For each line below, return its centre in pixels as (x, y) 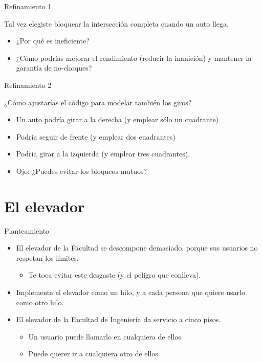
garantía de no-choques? (54, 68)
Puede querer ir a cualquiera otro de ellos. (94, 354)
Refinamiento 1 (28, 6)
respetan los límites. (47, 257)
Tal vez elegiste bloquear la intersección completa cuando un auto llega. (116, 23)
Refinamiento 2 (28, 85)
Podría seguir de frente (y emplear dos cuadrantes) (96, 136)
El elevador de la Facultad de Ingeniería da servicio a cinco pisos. (118, 319)
